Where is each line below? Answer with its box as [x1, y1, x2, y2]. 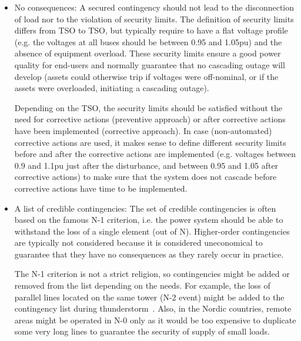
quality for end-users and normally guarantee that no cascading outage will [14, 58, 285, 71]
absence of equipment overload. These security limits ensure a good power [14, 47, 281, 59]
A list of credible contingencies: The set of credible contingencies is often [14, 202, 276, 214]
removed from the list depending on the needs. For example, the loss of [14, 279, 270, 292]
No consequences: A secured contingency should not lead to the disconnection [14, 1, 295, 13]
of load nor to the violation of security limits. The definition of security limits [14, 12, 294, 25]
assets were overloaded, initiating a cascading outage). [14, 82, 209, 94]
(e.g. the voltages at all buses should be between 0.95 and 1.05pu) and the [14, 35, 282, 48]
